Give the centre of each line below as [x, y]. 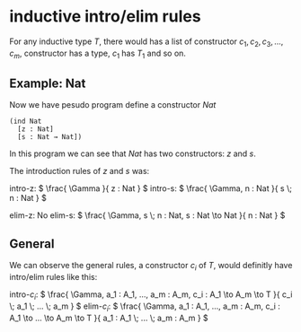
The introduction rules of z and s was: [80, 171]
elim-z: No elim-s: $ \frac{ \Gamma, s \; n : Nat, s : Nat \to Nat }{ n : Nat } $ [147, 215]
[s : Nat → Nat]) [50, 137]
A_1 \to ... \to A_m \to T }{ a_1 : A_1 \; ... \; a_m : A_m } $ [109, 318]
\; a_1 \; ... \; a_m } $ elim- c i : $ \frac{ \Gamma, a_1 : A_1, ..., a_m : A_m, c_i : [145, 307]
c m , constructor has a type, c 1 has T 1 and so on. [98, 54]
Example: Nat [48, 83]
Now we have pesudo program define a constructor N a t [113, 105]
